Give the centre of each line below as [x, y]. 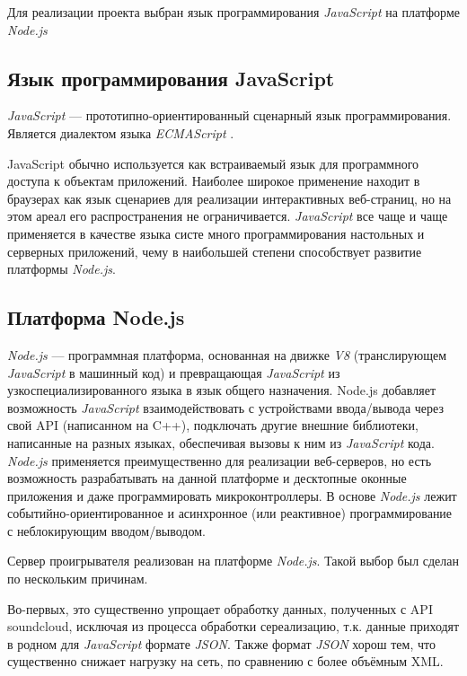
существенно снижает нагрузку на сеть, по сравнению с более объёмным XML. [225, 661]
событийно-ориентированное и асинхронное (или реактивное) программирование [230, 513]
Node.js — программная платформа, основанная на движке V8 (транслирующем [227, 354]
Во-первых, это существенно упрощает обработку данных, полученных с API [220, 608]
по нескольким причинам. [78, 579]
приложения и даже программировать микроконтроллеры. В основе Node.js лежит [232, 495]
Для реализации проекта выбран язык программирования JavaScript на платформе [233, 12]
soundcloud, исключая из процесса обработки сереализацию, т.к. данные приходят [233, 626]
